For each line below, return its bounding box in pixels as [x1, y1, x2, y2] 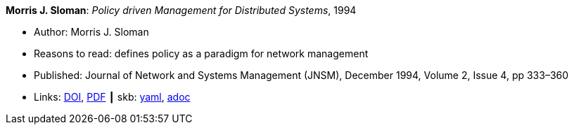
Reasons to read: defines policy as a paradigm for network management [34, 48, 369, 59]
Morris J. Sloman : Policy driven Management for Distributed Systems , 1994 [6, 4, 357, 16]
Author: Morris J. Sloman [34, 26, 149, 38]
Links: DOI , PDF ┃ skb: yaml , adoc [34, 91, 191, 103]
